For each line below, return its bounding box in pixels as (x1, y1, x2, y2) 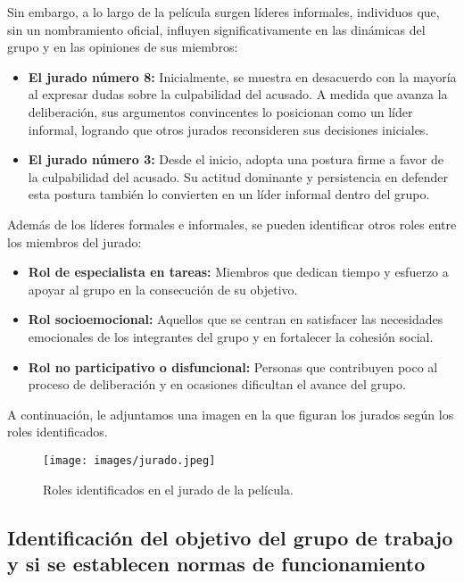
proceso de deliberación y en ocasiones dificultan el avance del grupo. (28, 375, 406, 394)
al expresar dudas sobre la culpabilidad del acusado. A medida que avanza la (28, 85, 448, 104)
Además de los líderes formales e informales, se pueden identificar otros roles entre (7, 214, 457, 233)
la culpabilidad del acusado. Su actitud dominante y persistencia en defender (28, 167, 448, 186)
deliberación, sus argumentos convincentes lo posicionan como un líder (28, 102, 413, 121)
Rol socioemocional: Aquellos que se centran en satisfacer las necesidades (28, 310, 443, 328)
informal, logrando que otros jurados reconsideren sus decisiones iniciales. (28, 120, 429, 138)
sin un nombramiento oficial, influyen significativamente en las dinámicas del (7, 20, 426, 38)
